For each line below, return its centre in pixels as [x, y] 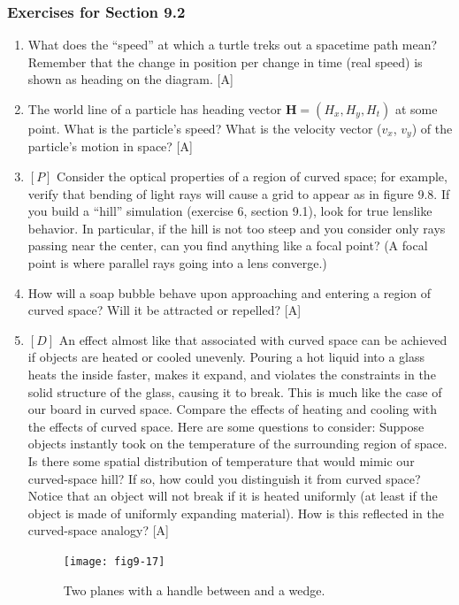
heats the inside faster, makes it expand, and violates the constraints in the [232, 374]
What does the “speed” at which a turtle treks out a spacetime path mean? [233, 45]
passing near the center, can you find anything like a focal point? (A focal [228, 245]
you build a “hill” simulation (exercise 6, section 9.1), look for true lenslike [230, 211]
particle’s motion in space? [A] [110, 146]
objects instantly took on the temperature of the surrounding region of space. [237, 444]
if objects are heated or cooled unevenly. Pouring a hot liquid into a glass [226, 357]
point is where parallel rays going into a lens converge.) [177, 263]
